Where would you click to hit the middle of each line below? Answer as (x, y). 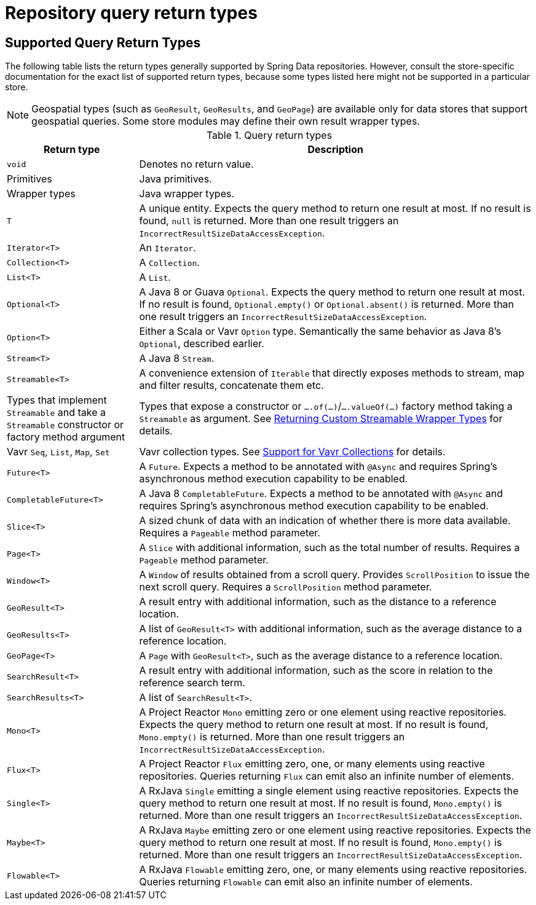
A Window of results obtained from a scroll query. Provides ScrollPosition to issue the (334, 575)
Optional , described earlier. (202, 344)
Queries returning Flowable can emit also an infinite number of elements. (306, 882)
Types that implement (57, 400)
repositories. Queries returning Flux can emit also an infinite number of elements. (327, 776)
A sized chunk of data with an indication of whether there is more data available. (325, 521)
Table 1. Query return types (269, 135)
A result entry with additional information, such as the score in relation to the (316, 671)
